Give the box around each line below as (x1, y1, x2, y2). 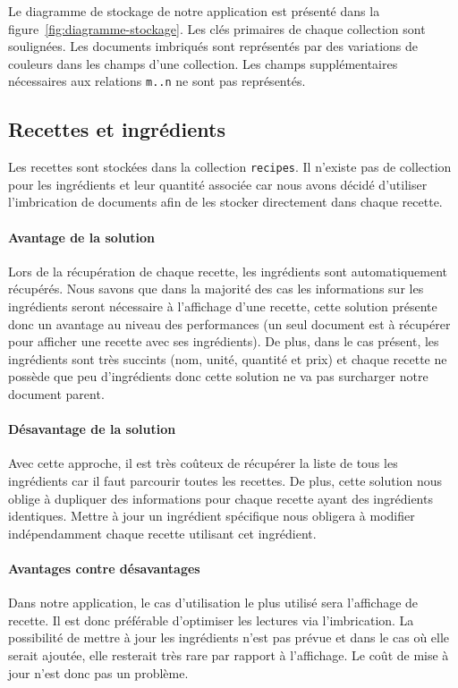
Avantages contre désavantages (8, 558, 200, 577)
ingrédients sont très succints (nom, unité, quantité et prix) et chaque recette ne (8, 349, 447, 368)
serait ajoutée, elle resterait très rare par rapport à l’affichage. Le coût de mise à (8, 645, 449, 664)
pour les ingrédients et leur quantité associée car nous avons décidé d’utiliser (8, 174, 428, 193)
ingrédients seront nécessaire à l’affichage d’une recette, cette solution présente (8, 297, 437, 316)
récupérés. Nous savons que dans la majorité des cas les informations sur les (8, 279, 424, 298)
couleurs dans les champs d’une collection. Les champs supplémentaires (8, 54, 398, 72)
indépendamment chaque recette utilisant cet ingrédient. (8, 523, 317, 542)
